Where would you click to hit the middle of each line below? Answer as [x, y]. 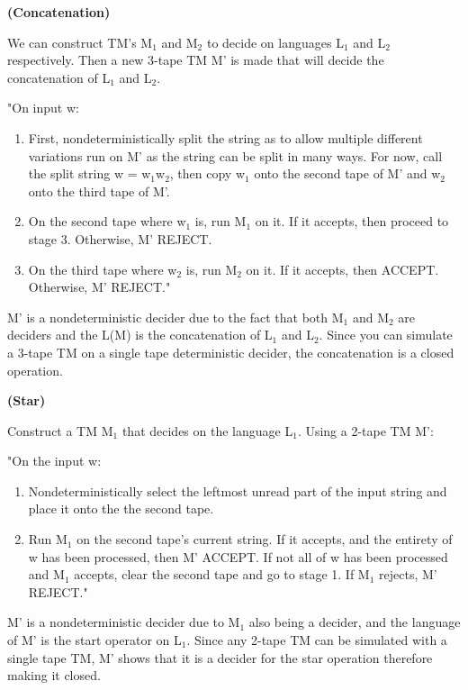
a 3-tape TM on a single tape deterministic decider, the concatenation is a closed [231, 352]
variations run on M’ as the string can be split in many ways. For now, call [235, 155]
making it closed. [54, 675]
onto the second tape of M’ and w [347, 173]
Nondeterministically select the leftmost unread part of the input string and [238, 490]
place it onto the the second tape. [121, 508]
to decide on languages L [275, 42]
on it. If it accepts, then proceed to [352, 221]
